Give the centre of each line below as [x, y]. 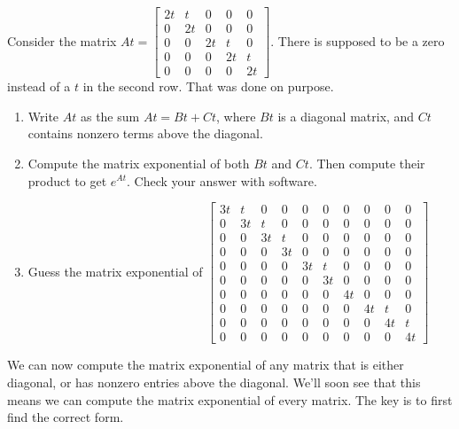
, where [236, 116]
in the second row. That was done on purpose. [208, 86]
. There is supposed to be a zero [358, 40]
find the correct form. [66, 417]
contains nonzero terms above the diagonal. [145, 133]
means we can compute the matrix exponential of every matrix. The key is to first [230, 399]
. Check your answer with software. [222, 180]
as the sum [110, 116]
